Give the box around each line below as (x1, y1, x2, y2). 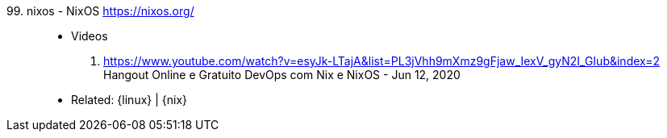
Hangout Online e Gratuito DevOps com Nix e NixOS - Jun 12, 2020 (103, 68, 461, 82)
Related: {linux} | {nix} (71, 93, 188, 107)
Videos (71, 29, 108, 43)
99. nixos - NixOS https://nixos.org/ (6, 4, 194, 18)
